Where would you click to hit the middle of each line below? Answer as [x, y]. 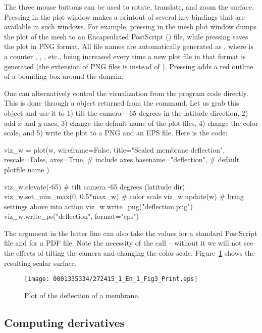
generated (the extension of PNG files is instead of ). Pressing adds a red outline [129, 66]
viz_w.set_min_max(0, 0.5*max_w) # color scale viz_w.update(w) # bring [124, 196]
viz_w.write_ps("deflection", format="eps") [71, 216]
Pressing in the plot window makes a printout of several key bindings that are [124, 16]
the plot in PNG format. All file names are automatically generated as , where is [129, 46]
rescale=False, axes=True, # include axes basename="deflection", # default [122, 159]
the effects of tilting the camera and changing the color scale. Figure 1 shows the [129, 253]
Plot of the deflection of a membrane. [82, 295]
